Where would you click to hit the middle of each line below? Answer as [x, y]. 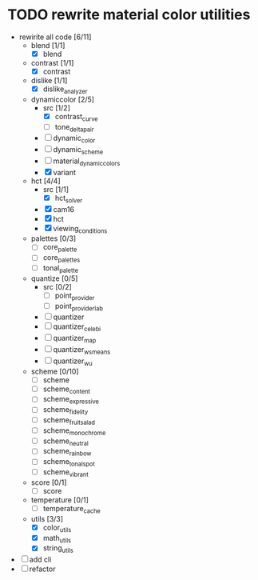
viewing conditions [80, 229]
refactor [42, 569]
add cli [40, 560]
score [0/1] [49, 482]
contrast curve [76, 117]
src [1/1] [56, 189]
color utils [57, 528]
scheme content [67, 390]
